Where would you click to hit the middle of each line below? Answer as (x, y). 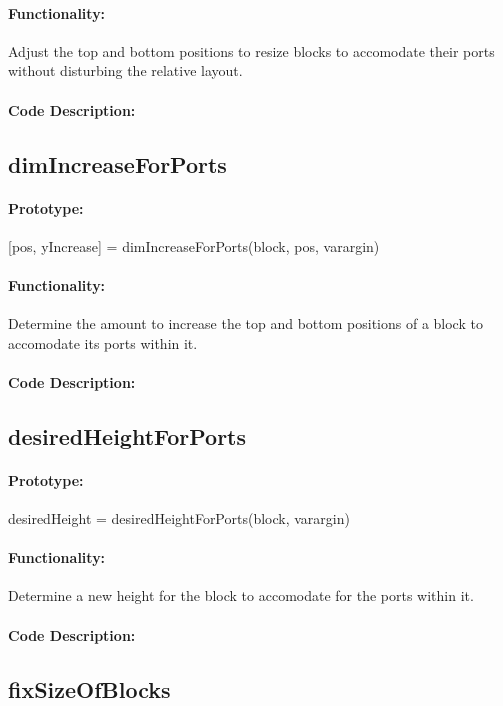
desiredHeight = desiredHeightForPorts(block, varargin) (179, 518)
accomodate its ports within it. (103, 342)
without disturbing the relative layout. (125, 70)
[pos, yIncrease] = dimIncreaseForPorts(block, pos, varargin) (194, 245)
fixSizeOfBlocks (89, 688)
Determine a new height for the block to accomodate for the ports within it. (241, 595)
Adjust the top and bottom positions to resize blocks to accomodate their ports (251, 50)
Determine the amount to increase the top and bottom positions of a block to (245, 323)
